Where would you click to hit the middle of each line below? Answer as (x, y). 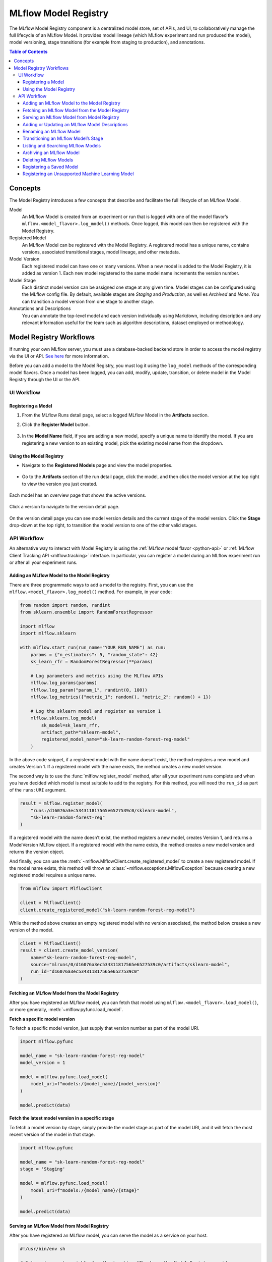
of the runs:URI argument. (38, 790)
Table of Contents (28, 51)
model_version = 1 (43, 1063)
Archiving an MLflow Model (51, 153)
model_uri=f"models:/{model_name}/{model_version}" (96, 1084)
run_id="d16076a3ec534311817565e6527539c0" (85, 971)
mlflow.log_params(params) (64, 683)
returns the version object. (37, 852)
